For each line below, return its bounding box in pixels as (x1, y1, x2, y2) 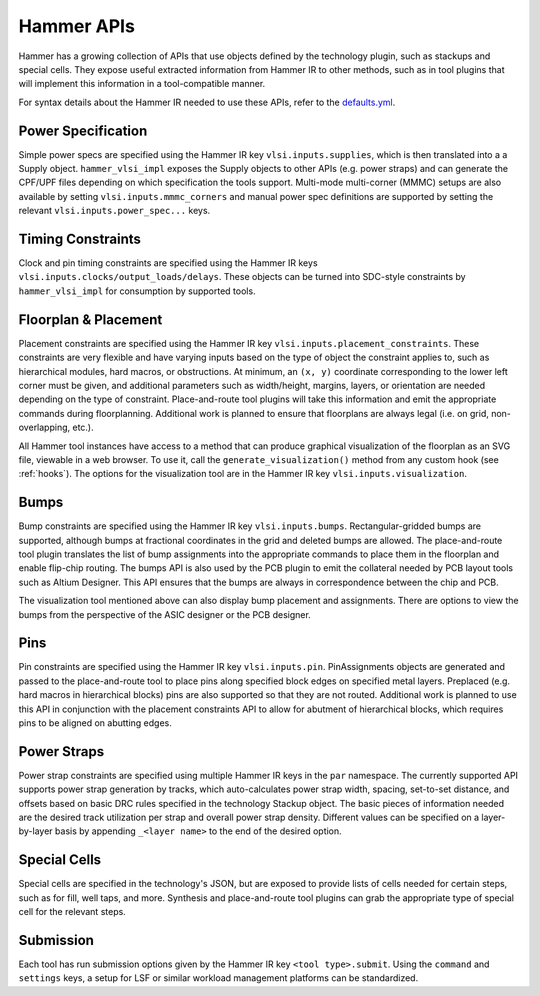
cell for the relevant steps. (18, 906, 127, 918)
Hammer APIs (18, 15, 135, 37)
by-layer (18, 825, 54, 837)
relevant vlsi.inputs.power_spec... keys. (18, 205, 211, 217)
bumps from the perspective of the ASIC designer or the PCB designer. (18, 608, 312, 620)
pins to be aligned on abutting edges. (18, 717, 172, 729)
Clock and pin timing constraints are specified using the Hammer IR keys (18, 257, 319, 269)
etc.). (71, 421, 94, 434)
